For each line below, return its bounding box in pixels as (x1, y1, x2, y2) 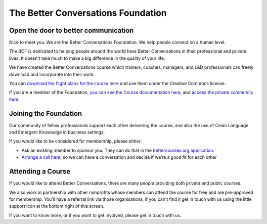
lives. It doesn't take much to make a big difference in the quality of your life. (9, 55, 165, 61)
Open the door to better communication (9, 26, 134, 35)
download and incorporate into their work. (9, 71, 95, 77)
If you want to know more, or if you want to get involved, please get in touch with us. (9, 212, 181, 218)
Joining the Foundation (9, 109, 82, 118)
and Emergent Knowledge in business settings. (9, 129, 105, 135)
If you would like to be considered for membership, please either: (9, 138, 142, 144)
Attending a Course (9, 167, 71, 176)
